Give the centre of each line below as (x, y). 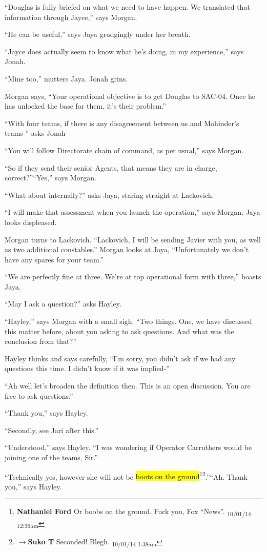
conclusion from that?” (40, 341)
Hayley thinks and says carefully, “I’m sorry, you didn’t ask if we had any (120, 358)
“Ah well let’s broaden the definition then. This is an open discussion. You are (128, 386)
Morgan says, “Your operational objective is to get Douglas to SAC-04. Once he (130, 96)
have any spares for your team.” (54, 259)
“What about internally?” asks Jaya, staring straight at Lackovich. (109, 195)
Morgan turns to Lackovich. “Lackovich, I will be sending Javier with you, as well (133, 239)
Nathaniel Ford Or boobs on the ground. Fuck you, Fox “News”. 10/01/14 (134, 512)
